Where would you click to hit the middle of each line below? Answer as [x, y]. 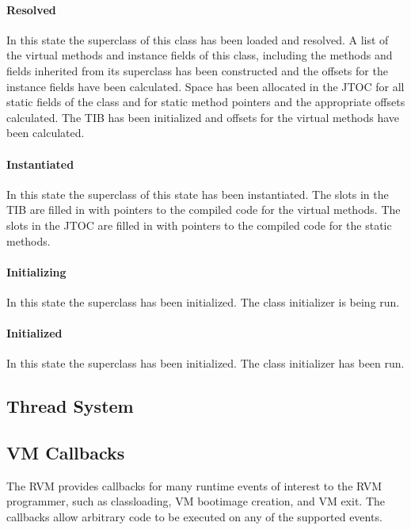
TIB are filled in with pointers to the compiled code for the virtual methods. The [204, 210]
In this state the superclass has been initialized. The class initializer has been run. [205, 363]
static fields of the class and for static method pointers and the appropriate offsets [206, 102]
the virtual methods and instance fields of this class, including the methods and [200, 55]
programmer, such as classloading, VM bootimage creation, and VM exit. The [196, 501]
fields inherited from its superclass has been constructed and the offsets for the [197, 70]
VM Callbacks [66, 453]
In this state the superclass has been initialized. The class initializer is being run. [203, 301]
